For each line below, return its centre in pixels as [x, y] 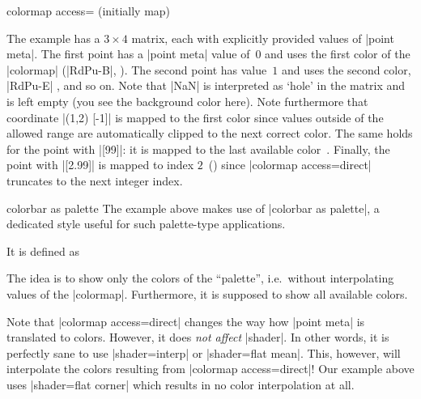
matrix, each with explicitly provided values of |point [263, 38]
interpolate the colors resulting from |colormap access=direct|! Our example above [210, 369]
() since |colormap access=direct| [290, 165]
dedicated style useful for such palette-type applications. [146, 224]
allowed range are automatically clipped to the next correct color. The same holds [210, 133]
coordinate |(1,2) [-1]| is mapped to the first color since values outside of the [195, 117]
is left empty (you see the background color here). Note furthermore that [187, 101]
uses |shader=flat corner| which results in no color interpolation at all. [181, 384]
